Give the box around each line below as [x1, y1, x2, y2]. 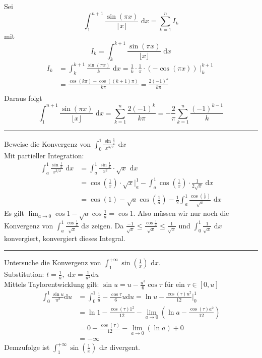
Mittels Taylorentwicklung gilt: [4, 279, 99, 289]
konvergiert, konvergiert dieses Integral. [4, 232, 125, 243]
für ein [164, 279, 185, 289]
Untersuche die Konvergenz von [4, 257, 101, 268]
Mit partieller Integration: [4, 150, 84, 160]
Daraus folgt [4, 93, 42, 103]
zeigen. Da [91, 220, 124, 230]
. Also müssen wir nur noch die [133, 208, 229, 218]
